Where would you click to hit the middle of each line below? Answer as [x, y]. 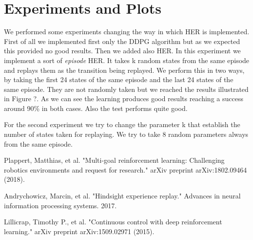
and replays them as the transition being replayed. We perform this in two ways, [124, 70]
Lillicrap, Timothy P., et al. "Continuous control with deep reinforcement [113, 222]
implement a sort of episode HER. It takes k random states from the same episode [127, 60]
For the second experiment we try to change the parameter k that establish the [122, 124]
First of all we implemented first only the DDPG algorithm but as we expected [122, 41]
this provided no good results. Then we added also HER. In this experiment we [122, 51]
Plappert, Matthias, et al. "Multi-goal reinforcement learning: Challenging [114, 160]
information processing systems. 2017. [60, 205]
